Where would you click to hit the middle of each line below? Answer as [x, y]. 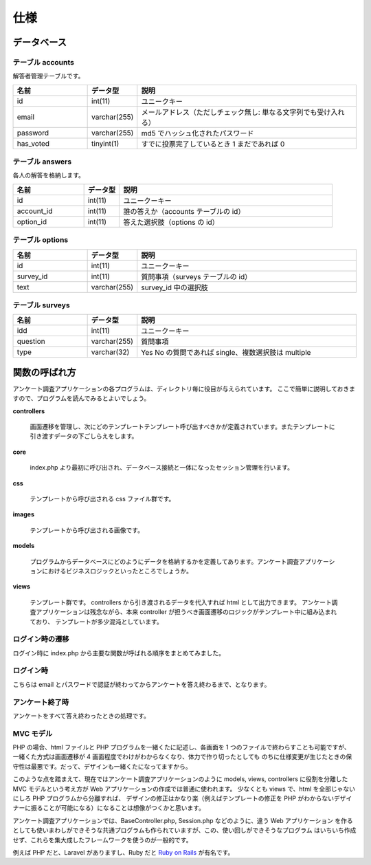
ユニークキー [162, 101]
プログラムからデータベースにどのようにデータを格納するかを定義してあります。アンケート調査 [165, 561]
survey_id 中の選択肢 [175, 287]
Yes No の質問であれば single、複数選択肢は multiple [226, 353]
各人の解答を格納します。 [49, 175]
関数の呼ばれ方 [44, 372]
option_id [32, 221]
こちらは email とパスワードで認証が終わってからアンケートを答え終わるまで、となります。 [142, 684]
